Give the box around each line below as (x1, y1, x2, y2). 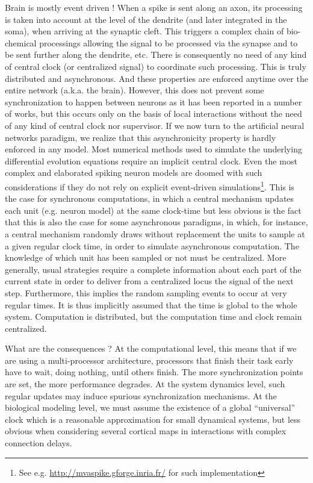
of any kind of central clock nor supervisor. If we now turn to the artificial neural (5, 119, 305, 131)
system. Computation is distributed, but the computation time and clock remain (5, 310, 302, 323)
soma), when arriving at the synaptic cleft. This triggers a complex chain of (5, 25, 284, 37)
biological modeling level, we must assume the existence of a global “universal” (5, 401, 296, 414)
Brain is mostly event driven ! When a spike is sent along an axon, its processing (5, 1, 303, 13)
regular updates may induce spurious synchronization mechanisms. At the (5, 389, 277, 402)
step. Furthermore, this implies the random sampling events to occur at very (5, 286, 287, 299)
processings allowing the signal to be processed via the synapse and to (39, 36, 298, 49)
